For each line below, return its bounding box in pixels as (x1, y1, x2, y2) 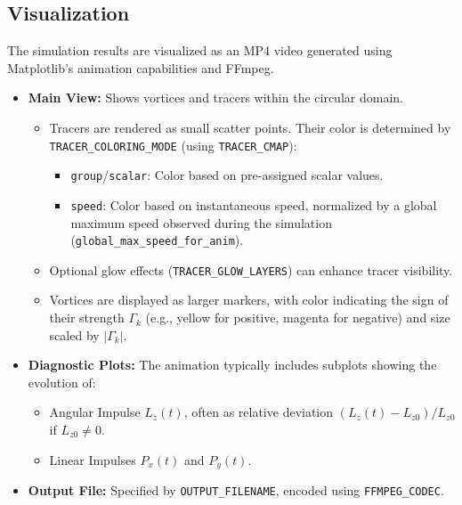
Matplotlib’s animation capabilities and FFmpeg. (7, 58, 274, 77)
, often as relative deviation (183, 403, 334, 421)
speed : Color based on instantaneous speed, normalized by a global (70, 195, 437, 214)
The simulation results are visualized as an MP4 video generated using (7, 41, 393, 60)
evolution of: (28, 372, 96, 391)
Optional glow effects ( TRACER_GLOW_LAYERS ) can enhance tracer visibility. (49, 260, 453, 279)
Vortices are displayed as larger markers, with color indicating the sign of (49, 290, 449, 309)
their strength (49, 308, 125, 327)
